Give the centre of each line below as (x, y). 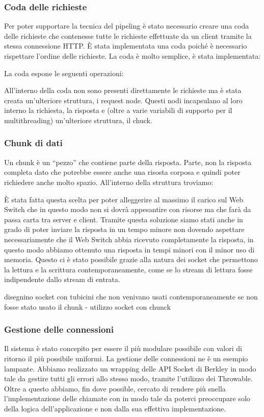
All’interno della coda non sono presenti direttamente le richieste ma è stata (123, 90)
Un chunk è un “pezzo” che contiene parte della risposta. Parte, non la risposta (128, 162)
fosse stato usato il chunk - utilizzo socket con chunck (87, 306)
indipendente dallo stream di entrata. (62, 279)
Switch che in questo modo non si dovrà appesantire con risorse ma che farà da (128, 209)
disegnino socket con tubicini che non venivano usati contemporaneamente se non (131, 296)
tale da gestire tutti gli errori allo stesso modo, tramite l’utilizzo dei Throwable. (128, 378)
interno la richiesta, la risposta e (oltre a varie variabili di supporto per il (118, 110)
